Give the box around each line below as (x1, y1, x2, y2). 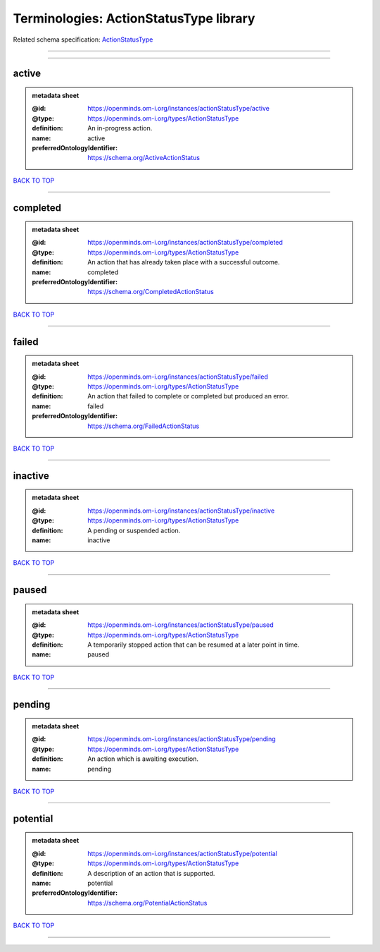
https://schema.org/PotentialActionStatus (87, 898, 208, 907)
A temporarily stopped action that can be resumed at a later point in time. (87, 640, 300, 649)
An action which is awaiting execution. (87, 755, 198, 763)
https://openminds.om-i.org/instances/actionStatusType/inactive (87, 506, 275, 515)
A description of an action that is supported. (87, 869, 215, 877)
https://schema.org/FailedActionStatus (87, 422, 200, 430)
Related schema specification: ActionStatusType (13, 35, 153, 44)
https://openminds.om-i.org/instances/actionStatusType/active (87, 104, 270, 113)
